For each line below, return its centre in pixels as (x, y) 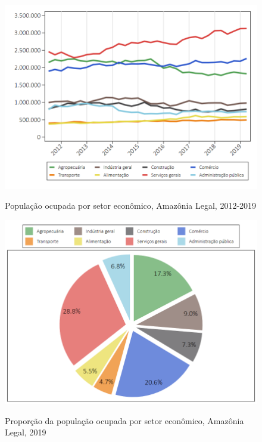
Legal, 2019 (26, 432)
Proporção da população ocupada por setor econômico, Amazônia (124, 420)
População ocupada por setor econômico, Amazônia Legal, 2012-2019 (131, 205)
